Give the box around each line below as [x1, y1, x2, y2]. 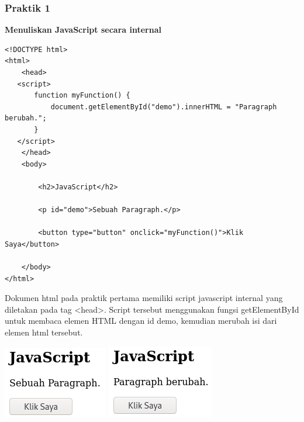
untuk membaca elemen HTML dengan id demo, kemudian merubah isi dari [5, 314, 277, 327]
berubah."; [5, 114, 47, 123]
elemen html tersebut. [5, 326, 83, 338]
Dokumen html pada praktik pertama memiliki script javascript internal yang [5, 292, 283, 304]
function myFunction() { [34, 91, 130, 100]
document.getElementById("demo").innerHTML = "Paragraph [50, 102, 277, 111]
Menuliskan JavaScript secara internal [5, 23, 161, 36]
